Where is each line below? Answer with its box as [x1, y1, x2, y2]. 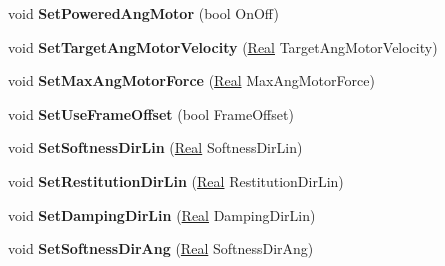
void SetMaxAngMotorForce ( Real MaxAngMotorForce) [8, 70, 375, 91]
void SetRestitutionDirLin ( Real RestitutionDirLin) [8, 170, 344, 191]
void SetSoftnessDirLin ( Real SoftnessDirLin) [8, 137, 303, 158]
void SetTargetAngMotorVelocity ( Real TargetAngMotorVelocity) [8, 36, 438, 57]
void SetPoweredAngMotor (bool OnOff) [8, 3, 279, 23]
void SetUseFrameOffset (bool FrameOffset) [8, 103, 294, 124]
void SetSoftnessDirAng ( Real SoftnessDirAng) [8, 238, 314, 259]
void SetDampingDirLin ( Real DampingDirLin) [8, 204, 316, 225]
